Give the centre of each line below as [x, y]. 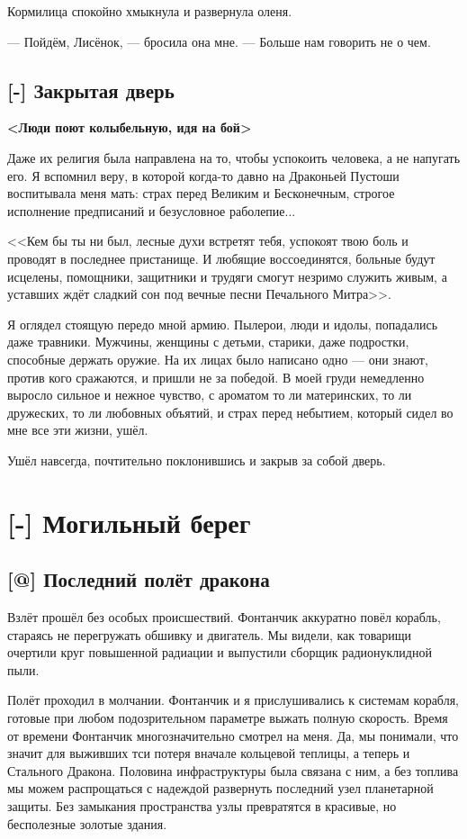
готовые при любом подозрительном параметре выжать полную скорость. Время [228, 718]
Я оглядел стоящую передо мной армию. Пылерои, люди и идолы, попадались [223, 324]
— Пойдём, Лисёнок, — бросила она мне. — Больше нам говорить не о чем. [219, 41]
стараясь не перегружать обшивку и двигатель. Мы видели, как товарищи [210, 634]
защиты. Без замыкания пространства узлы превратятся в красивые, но [202, 806]
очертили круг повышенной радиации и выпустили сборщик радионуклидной [220, 652]
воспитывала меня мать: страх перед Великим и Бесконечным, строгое [201, 193]
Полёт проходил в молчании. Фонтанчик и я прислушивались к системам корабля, [233, 700]
